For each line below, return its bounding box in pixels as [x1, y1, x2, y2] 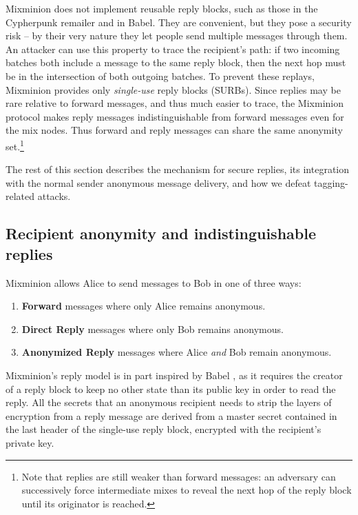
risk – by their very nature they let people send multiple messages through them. [6, 28, 348, 43]
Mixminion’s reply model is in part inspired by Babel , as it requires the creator [6, 367, 343, 382]
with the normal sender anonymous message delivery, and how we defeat [6, 175, 311, 190]
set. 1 [6, 137, 24, 153]
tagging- [313, 175, 348, 190]
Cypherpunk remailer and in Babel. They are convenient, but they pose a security [6, 14, 352, 29]
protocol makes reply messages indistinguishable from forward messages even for [6, 109, 344, 123]
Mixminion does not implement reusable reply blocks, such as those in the [6, 1, 318, 15]
